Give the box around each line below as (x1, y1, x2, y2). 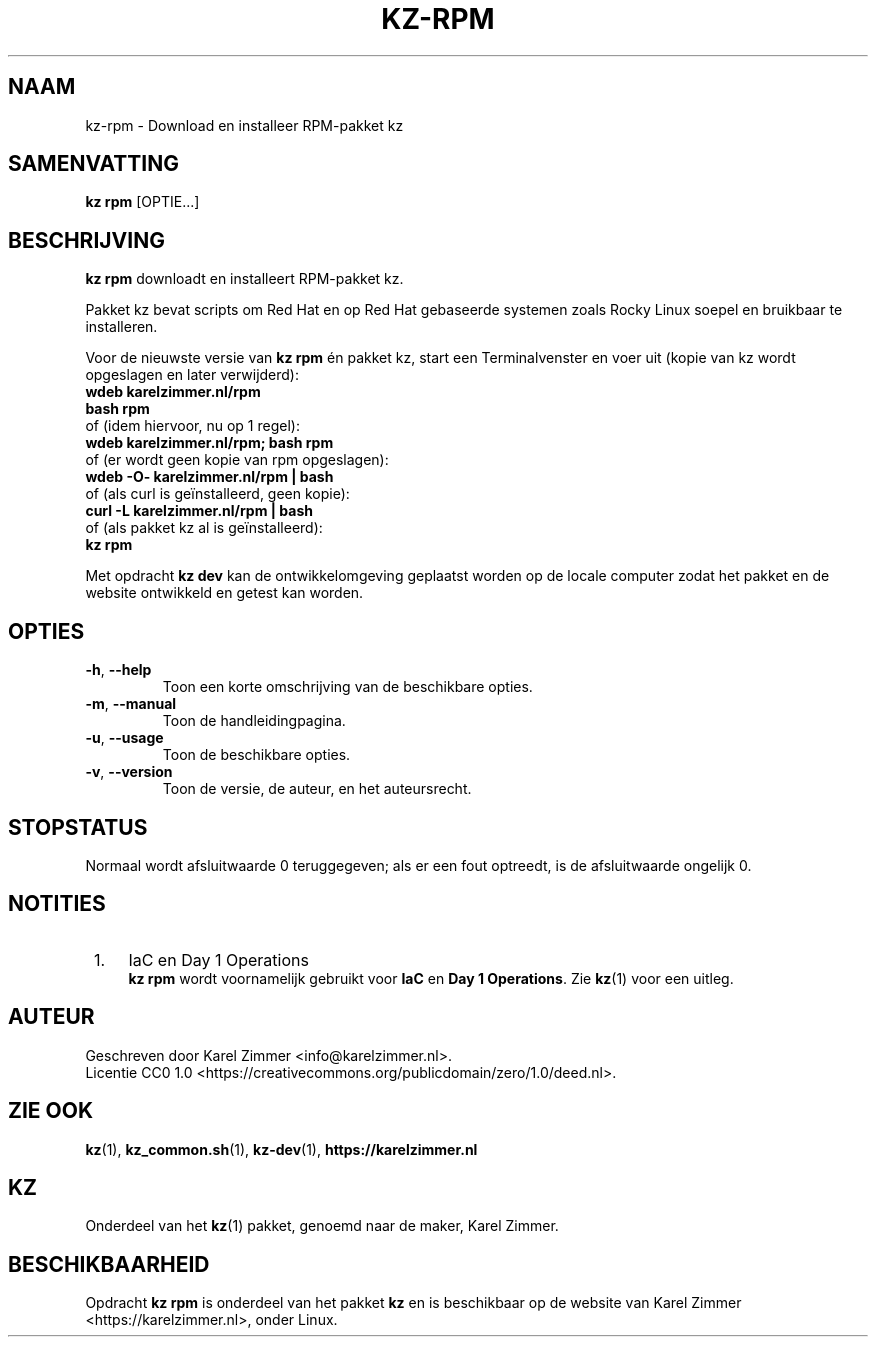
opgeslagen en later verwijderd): (85, 366, 300, 384)
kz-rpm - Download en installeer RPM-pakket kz (85, 116, 404, 134)
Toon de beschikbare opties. (162, 746, 351, 764)
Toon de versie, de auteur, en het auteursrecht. (162, 780, 472, 798)
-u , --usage (85, 729, 164, 747)
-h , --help (85, 661, 152, 679)
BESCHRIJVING (8, 227, 165, 253)
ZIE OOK (8, 1098, 94, 1124)
